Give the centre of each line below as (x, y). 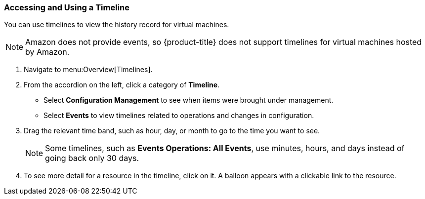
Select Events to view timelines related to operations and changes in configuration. (179, 116)
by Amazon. (47, 52)
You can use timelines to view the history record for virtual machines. (117, 25)
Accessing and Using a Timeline (67, 7)
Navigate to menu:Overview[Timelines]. (88, 70)
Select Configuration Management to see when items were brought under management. (189, 100)
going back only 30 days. (92, 158)
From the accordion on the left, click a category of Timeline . (122, 85)
